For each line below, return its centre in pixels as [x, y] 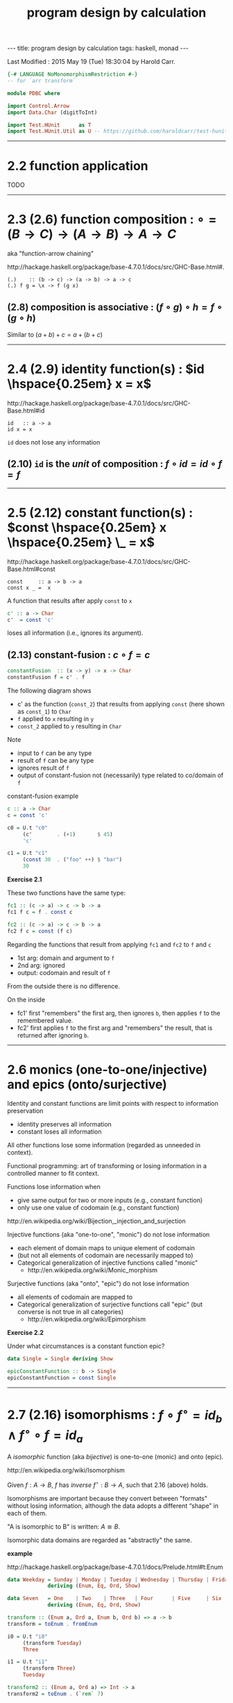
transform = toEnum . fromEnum [52, 1624]
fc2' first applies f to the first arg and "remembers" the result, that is [115, 1028]
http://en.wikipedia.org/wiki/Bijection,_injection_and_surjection [96, 1221]
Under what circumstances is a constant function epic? [86, 1346]
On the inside [26, 999]
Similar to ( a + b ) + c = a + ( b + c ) [55, 334]
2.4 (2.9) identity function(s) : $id [106, 369]
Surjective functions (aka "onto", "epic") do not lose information [98, 1284]
